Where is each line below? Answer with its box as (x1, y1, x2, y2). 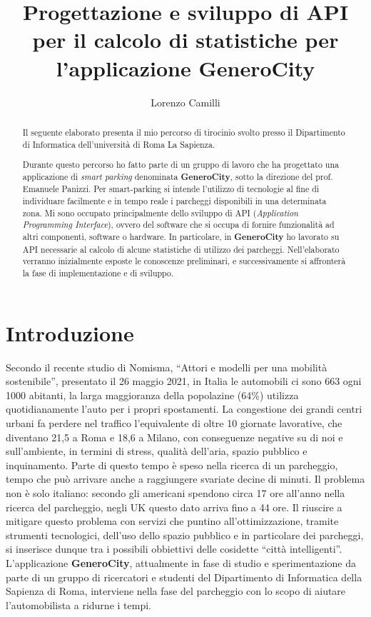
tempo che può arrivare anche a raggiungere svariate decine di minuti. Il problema (6, 471, 365, 486)
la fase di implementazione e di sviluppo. (22, 267, 174, 279)
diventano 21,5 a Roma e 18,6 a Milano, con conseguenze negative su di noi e (6, 429, 343, 444)
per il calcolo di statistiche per (32, 25, 339, 54)
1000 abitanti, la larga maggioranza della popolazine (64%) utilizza (6, 387, 299, 402)
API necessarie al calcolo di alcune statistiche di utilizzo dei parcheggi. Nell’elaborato (22, 243, 340, 255)
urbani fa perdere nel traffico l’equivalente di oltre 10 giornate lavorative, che (6, 415, 342, 430)
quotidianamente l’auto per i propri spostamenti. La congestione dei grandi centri (6, 401, 362, 416)
